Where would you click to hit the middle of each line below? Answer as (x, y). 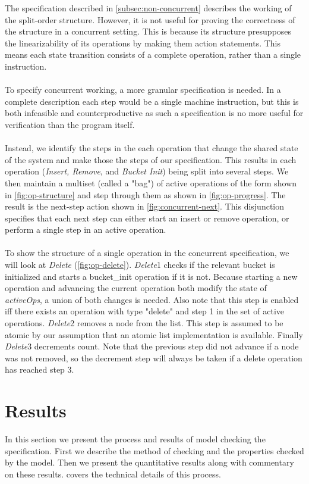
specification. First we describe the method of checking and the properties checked (154, 450)
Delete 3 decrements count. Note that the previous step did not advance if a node (152, 346)
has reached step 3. (40, 369)
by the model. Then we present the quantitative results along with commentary (149, 462)
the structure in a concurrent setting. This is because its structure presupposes (148, 31)
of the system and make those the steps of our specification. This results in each (151, 159)
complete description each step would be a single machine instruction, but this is (152, 101)
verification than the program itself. (70, 124)
